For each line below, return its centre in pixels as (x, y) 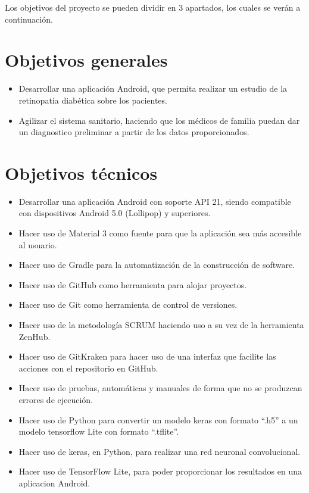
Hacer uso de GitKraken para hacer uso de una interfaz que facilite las (147, 356)
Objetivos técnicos (81, 172)
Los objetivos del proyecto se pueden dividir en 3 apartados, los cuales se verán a (153, 7)
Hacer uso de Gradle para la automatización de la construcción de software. (157, 265)
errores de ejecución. (56, 399)
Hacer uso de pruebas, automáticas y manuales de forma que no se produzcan (160, 388)
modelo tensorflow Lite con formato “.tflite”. (99, 431)
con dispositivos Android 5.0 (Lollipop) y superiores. (115, 213)
